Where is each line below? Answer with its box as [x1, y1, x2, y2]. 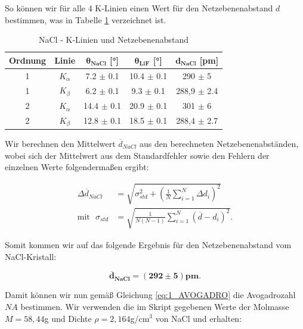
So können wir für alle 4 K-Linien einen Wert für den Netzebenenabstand [5, 2, 273, 14]
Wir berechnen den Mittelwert [5, 137, 116, 149]
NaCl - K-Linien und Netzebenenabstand [39, 33, 189, 46]
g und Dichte [44, 312, 92, 324]
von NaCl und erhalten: [155, 312, 242, 324]
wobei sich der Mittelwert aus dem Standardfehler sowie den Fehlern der [5, 149, 270, 161]
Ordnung [9, 54, 47, 66]
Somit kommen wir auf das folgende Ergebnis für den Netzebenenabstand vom [5, 238, 292, 250]
